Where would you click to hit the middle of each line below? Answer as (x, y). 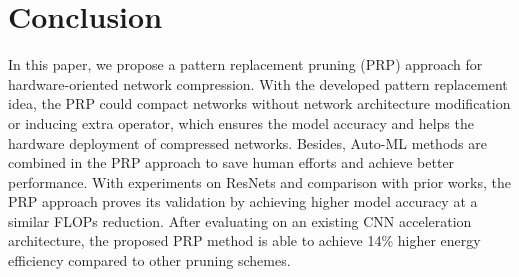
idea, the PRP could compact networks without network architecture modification (259, 103)
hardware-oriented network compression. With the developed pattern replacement (258, 83)
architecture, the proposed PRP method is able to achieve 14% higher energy (244, 240)
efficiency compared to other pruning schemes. (149, 260)
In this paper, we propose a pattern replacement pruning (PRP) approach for (245, 64)
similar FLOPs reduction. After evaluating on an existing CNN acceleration (240, 220)
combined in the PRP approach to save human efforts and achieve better (231, 162)
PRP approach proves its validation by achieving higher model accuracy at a (243, 201)
